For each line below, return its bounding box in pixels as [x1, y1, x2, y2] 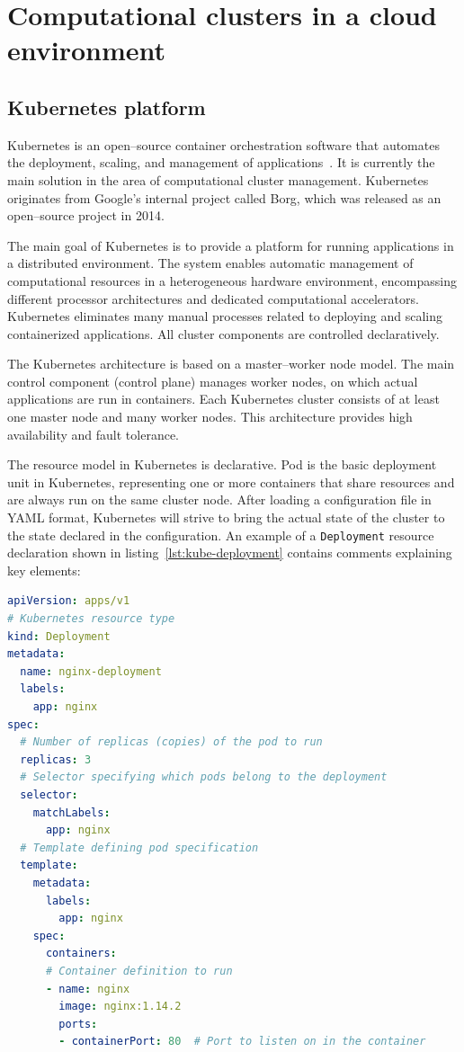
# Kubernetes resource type [7, 612, 175, 626]
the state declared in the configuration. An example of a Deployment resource [7, 525, 434, 544]
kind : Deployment [7, 629, 111, 643]
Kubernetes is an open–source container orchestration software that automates [7, 135, 440, 154]
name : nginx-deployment [20, 664, 162, 678]
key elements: [7, 560, 81, 579]
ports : [58, 1017, 98, 1030]
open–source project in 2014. [7, 206, 165, 225]
